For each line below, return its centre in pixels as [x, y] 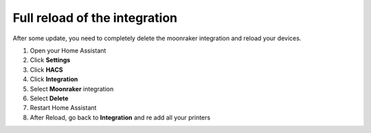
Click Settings [50, 60]
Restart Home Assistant [63, 108]
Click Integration [54, 79]
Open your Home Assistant [68, 50]
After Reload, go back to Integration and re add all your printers [120, 117]
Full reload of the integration [95, 18]
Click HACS [46, 70]
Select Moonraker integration [72, 89]
